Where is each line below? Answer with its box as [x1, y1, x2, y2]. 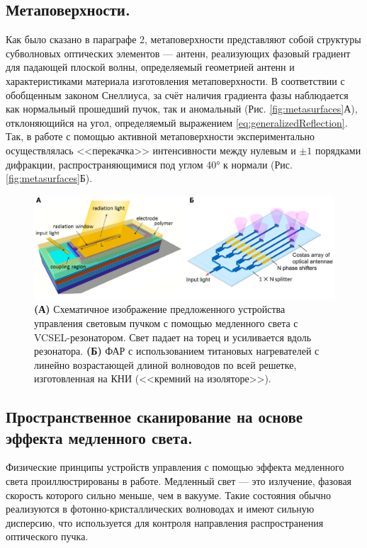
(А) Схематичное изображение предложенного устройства [34, 302, 286, 316]
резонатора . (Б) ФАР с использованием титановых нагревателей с [34, 343, 320, 358]
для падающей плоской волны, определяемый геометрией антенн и [6, 59, 295, 74]
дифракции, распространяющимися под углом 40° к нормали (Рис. [6, 156, 293, 171]
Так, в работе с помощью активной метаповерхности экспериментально [6, 129, 315, 144]
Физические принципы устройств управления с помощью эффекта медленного [6, 459, 344, 474]
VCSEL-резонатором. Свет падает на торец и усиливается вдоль [34, 329, 312, 344]
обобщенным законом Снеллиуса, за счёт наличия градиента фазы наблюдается [6, 87, 349, 102]
